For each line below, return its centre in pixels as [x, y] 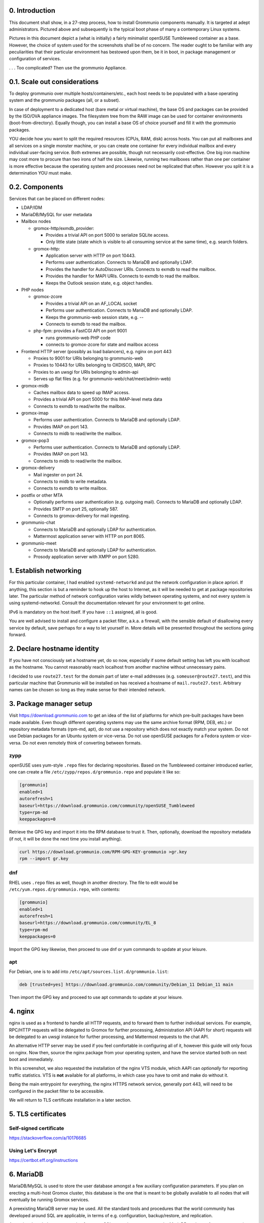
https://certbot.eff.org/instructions [44, 1160]
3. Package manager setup [51, 704]
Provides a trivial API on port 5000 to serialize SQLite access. [108, 235]
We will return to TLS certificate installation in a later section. [70, 1100]
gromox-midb [35, 385]
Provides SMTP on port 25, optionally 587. [76, 509]
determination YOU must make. [41, 173]
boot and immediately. [31, 1060]
